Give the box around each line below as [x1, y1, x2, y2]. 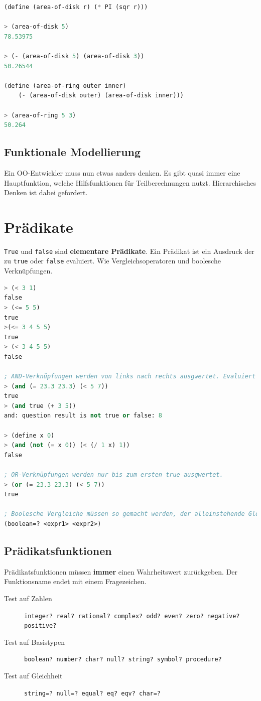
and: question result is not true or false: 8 [4, 412, 163, 419]
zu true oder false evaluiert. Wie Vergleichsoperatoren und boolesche [4, 255, 221, 266]
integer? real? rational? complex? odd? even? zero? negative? [24, 612, 240, 620]
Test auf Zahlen [4, 593, 52, 603]
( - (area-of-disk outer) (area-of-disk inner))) [18, 92, 184, 99]
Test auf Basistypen [4, 636, 65, 647]
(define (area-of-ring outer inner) [4, 82, 126, 89]
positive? [24, 622, 57, 630]
